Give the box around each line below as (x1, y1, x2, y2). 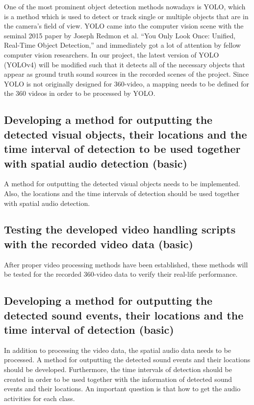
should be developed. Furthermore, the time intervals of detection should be (4, 364, 232, 375)
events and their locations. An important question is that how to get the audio (4, 383, 241, 394)
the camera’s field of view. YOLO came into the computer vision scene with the (4, 21, 244, 31)
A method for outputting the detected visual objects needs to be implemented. (4, 178, 240, 189)
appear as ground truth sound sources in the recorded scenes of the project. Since (4, 69, 249, 79)
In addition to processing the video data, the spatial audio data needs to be (4, 345, 231, 355)
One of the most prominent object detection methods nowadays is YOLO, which (4, 1, 246, 11)
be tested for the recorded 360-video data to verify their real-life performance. (4, 269, 238, 279)
